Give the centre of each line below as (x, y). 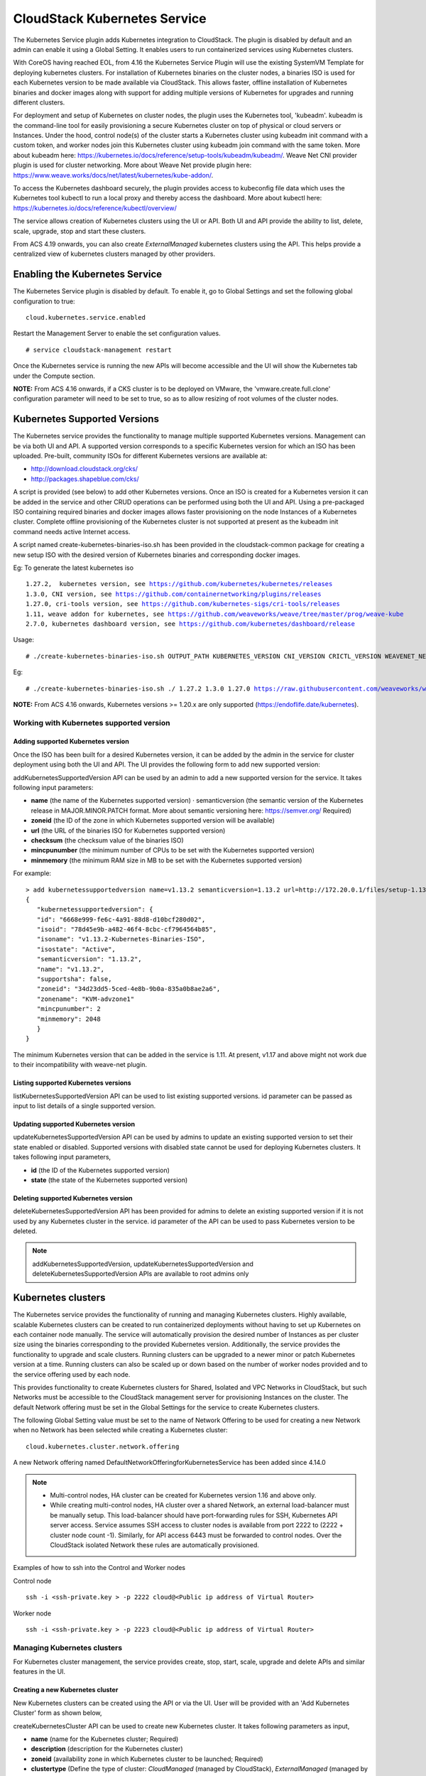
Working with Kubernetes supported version (92, 722)
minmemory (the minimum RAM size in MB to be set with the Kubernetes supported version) (166, 860)
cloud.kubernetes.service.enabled (86, 318)
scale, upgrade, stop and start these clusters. (80, 231)
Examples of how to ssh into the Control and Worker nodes (99, 1568)
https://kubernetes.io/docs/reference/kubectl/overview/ (95, 208)
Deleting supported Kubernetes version (73, 1198)
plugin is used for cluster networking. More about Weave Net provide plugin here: (132, 165)
